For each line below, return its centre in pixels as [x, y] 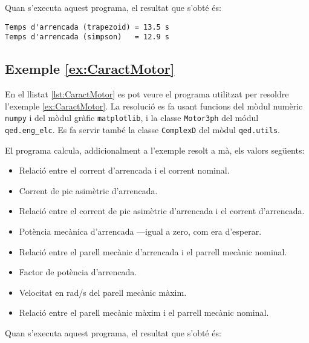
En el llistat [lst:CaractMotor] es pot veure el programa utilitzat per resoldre [147, 94]
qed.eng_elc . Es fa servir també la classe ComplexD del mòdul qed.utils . [142, 129]
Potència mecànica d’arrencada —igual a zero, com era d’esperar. [140, 231]
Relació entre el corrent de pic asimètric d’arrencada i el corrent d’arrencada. [162, 211]
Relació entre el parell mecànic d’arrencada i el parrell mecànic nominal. [153, 251]
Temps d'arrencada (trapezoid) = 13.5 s [87, 27]
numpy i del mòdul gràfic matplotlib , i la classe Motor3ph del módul [132, 118]
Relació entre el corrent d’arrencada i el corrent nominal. [124, 170]
